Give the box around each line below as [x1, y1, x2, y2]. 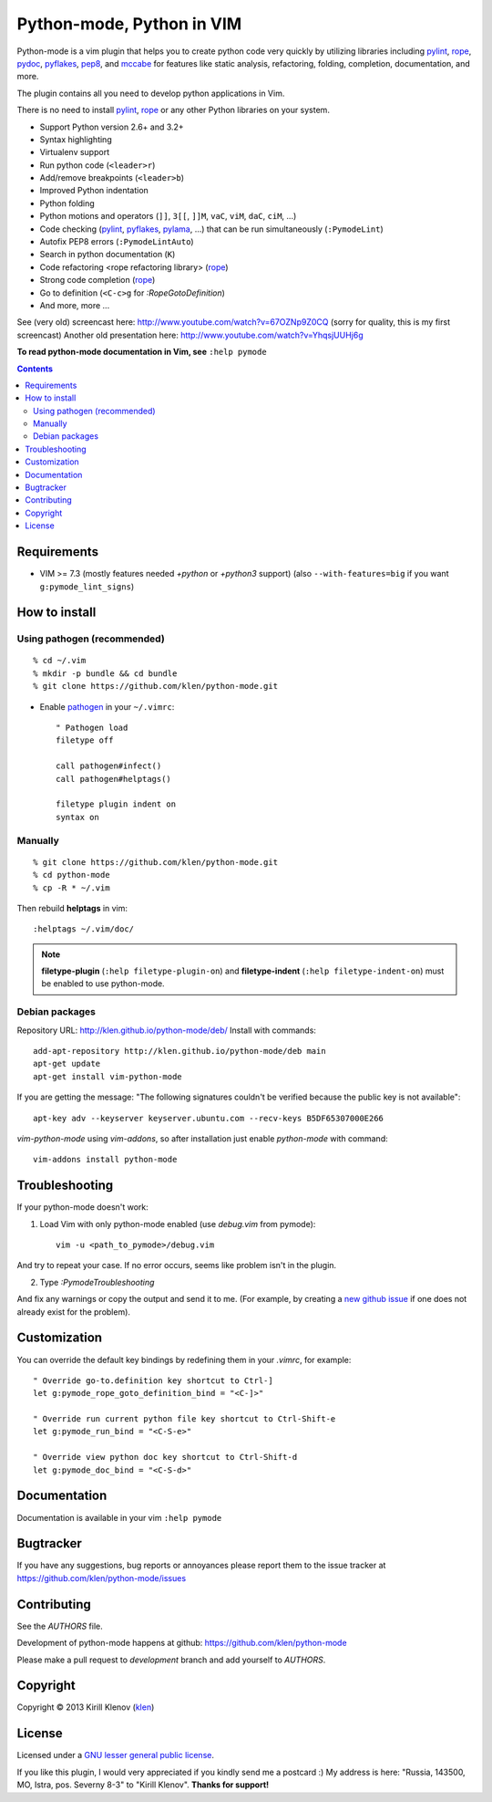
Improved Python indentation [39, 185, 149, 196]
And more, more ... [39, 299, 110, 310]
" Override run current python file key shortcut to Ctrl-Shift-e [33, 1414, 336, 1424]
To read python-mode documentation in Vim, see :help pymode [16, 347, 268, 358]
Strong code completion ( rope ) [39, 275, 156, 286]
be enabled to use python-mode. [41, 978, 165, 989]
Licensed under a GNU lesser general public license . [16, 1750, 214, 1761]
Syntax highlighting [39, 133, 113, 145]
